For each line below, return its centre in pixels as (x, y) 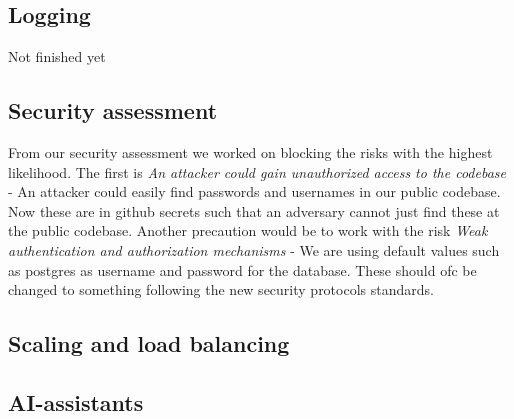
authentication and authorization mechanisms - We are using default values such (254, 249)
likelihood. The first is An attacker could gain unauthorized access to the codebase (257, 171)
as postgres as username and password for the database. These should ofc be (242, 269)
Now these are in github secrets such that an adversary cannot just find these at (254, 210)
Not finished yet (57, 56)
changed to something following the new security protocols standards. (221, 289)
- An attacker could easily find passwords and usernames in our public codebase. (254, 191)
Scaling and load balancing (149, 343)
